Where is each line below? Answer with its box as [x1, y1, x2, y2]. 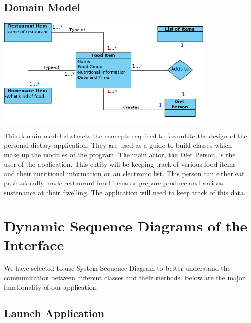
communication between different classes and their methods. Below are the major [4, 272, 245, 282]
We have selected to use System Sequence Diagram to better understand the [4, 262, 231, 273]
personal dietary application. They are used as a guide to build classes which [4, 140, 232, 150]
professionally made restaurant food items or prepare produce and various [4, 178, 223, 188]
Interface [4, 235, 64, 255]
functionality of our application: [4, 282, 98, 292]
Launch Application [4, 306, 105, 321]
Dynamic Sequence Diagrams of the [4, 215, 248, 235]
